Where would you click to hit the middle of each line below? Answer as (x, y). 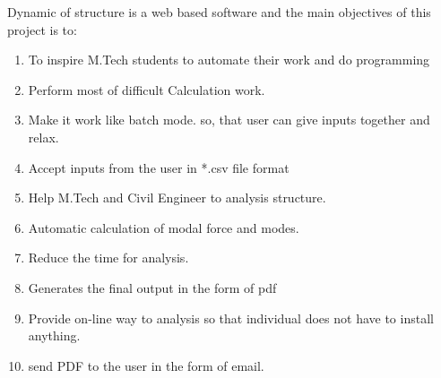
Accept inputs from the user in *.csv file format (159, 167)
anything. (54, 335)
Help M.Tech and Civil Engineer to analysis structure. (177, 198)
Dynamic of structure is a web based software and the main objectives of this (219, 12)
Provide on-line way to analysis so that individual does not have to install (231, 318)
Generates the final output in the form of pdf (152, 287)
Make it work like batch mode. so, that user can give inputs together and (229, 120)
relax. (43, 137)
